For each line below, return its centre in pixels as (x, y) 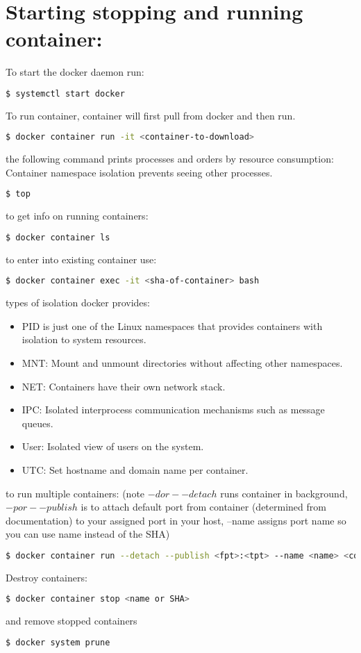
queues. (37, 423)
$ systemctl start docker (65, 93)
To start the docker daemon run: (75, 72)
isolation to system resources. (84, 339)
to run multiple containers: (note (75, 493)
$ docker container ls (58, 237)
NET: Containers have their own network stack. (124, 386)
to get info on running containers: (77, 216)
